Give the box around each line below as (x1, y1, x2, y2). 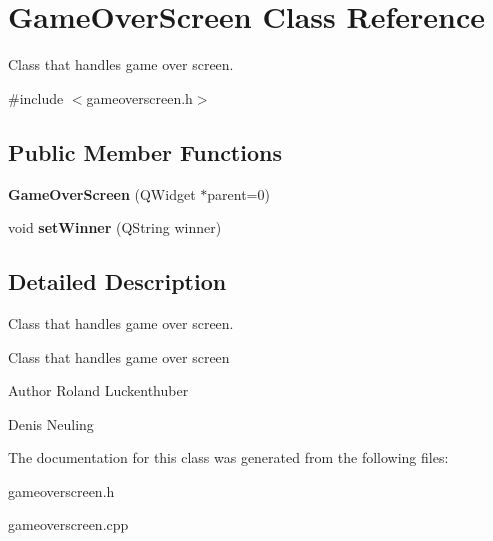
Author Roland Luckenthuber (8, 380, 189, 401)
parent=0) (207, 183, 270, 204)
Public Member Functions (8, 136, 282, 167)
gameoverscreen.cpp (8, 514, 129, 535)
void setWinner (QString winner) (8, 217, 222, 238)
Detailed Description (8, 266, 227, 297)
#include (8, 87, 64, 108)
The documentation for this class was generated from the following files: (8, 447, 449, 468)
